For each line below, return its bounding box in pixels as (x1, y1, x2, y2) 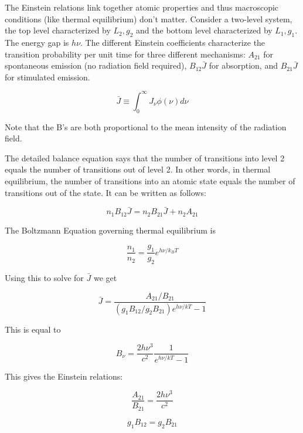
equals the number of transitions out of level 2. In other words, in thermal (5, 163, 271, 175)
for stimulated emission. (5, 70, 90, 83)
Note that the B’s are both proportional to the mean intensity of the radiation (5, 120, 287, 133)
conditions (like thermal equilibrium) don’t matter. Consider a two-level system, (5, 12, 292, 25)
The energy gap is (5, 36, 69, 48)
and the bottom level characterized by (136, 24, 273, 36)
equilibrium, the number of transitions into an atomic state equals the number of (5, 175, 295, 187)
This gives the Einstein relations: (5, 370, 123, 382)
